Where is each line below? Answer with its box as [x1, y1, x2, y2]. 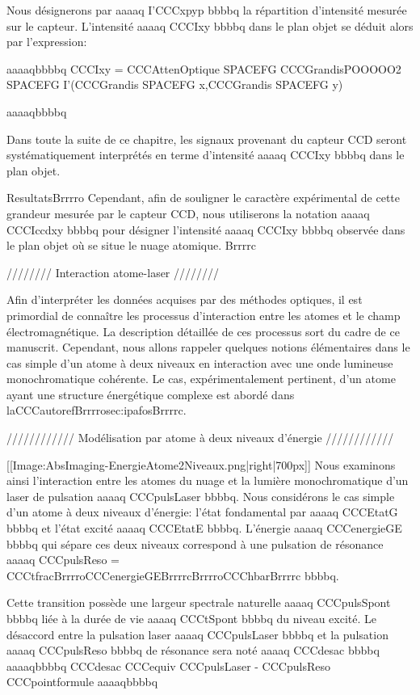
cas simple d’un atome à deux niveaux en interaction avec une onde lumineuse [6, 354, 393, 371]
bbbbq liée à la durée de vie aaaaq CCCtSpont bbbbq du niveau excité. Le [6, 610, 376, 626]
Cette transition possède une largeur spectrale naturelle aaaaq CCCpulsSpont [6, 594, 391, 611]
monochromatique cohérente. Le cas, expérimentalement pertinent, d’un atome [6, 370, 396, 387]
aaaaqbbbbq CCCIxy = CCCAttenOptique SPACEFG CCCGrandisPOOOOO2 [6, 60, 401, 77]
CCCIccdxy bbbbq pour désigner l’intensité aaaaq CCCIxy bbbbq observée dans [6, 221, 405, 238]
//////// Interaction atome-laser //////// [6, 263, 220, 280]
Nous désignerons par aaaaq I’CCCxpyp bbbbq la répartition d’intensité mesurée [6, 2, 407, 18]
